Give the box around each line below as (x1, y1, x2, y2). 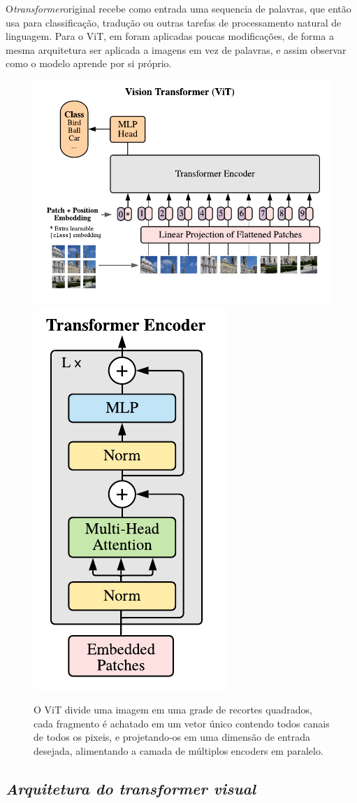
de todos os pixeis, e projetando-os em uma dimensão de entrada (34, 730, 310, 744)
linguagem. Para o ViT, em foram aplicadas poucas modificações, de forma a (6, 29, 334, 43)
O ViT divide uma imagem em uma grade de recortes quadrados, (34, 702, 312, 717)
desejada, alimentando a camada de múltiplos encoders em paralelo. (34, 743, 323, 758)
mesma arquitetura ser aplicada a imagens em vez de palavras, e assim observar (6, 42, 347, 57)
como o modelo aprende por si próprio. (6, 56, 172, 71)
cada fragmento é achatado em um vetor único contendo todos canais (34, 716, 330, 730)
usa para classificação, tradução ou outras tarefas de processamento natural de (6, 15, 342, 29)
